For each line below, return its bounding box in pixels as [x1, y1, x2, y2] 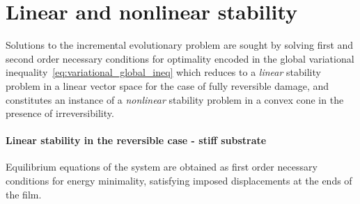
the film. [6, 187, 42, 201]
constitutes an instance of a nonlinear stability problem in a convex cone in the [6, 92, 344, 107]
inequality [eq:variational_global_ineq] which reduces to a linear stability [6, 65, 321, 79]
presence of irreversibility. [6, 106, 114, 120]
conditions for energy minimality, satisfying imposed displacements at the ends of [6, 173, 352, 188]
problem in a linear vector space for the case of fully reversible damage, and [6, 78, 329, 93]
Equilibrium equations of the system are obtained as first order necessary [6, 159, 318, 174]
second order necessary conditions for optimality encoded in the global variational [6, 51, 354, 65]
